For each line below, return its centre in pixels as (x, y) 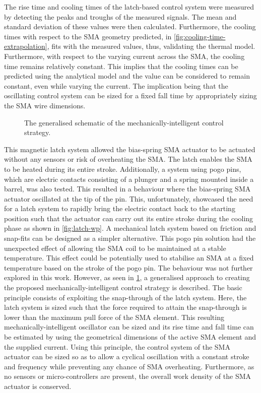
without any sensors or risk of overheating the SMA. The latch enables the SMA (128, 159)
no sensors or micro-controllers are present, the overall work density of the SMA (127, 376)
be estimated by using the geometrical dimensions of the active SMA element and (130, 337)
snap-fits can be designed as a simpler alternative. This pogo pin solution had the (130, 238)
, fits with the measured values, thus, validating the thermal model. (151, 46)
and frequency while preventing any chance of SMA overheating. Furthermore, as (129, 366)
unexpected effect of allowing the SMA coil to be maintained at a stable (115, 248)
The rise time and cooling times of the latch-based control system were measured (129, 7)
